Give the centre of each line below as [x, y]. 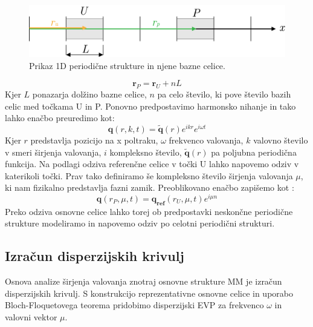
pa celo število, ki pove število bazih [224, 94]
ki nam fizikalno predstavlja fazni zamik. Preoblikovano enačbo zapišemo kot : [150, 187]
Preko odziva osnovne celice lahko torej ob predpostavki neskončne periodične [149, 211]
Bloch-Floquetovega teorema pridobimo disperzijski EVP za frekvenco [134, 305]
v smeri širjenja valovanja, [53, 152]
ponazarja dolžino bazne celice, [89, 94]
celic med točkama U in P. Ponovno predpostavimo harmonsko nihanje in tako [150, 106]
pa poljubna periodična [254, 152]
